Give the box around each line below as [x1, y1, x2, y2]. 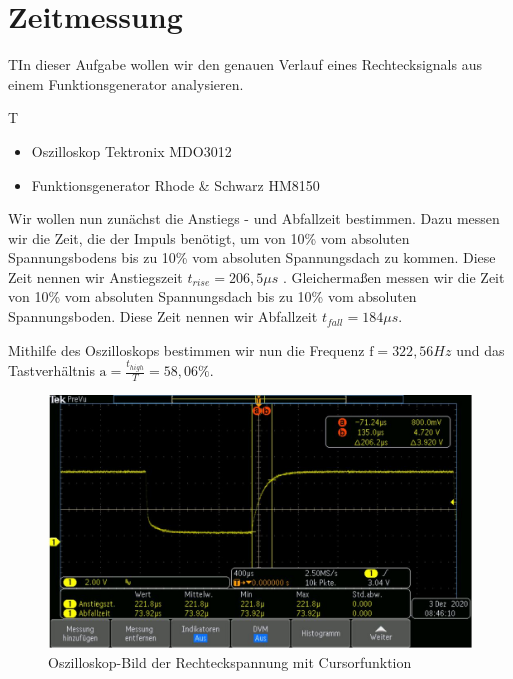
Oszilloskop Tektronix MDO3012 [31, 140, 232, 161]
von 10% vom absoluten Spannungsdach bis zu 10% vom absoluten [8, 286, 417, 307]
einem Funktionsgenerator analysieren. [8, 73, 244, 94]
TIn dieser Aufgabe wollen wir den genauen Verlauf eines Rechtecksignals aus [8, 54, 482, 75]
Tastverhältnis [8, 360, 95, 381]
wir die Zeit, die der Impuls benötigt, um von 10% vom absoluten [8, 227, 410, 248]
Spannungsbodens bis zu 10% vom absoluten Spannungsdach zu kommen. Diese [8, 247, 496, 268]
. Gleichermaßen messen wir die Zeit [282, 266, 505, 287]
